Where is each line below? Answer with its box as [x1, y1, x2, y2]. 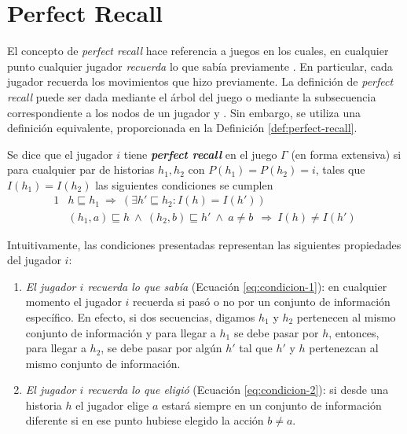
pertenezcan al [309, 340, 379, 356]
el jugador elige [75, 396, 149, 413]
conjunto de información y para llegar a [25, 324, 216, 340]
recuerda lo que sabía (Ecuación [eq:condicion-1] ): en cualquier [87, 278, 387, 294]
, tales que [315, 161, 365, 178]
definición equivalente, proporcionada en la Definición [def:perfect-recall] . [7, 120, 357, 136]
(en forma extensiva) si [291, 145, 401, 162]
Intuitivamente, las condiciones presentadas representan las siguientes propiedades [7, 236, 401, 252]
